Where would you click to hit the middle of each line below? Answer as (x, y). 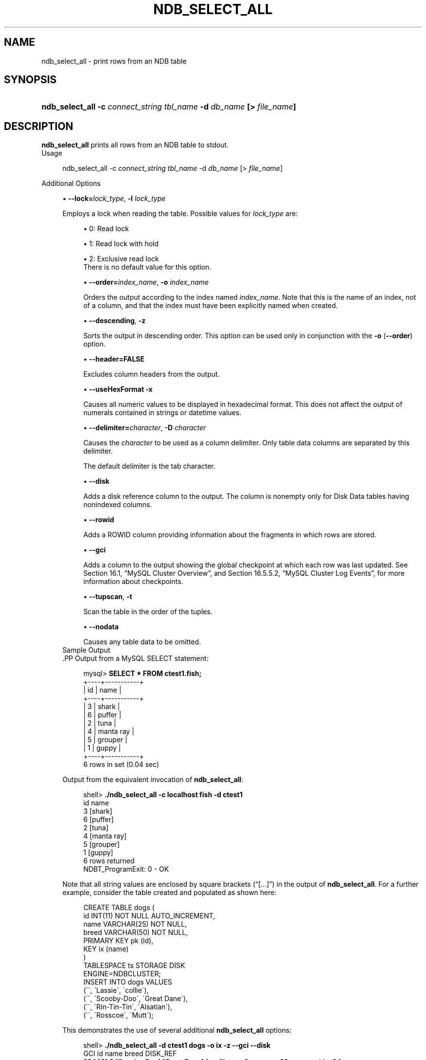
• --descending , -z (115, 321)
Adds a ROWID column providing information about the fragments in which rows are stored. (230, 535)
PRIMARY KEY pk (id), (118, 941)
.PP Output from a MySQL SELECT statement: (135, 658)
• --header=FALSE (114, 359)
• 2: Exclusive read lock (121, 259)
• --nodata (101, 627)
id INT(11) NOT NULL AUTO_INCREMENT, (149, 916)
